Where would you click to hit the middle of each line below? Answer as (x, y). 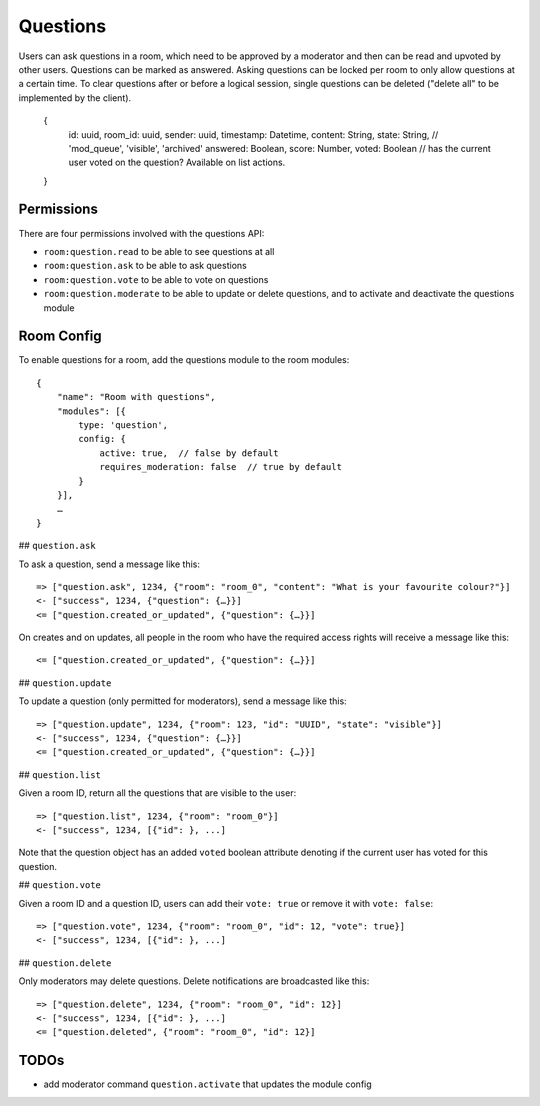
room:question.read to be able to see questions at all (159, 251)
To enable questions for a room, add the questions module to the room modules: (184, 360)
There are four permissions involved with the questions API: (141, 233)
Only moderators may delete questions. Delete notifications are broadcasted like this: (194, 981)
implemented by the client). (75, 97)
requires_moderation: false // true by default (220, 467)
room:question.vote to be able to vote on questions (156, 279)
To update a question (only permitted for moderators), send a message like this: (182, 701)
